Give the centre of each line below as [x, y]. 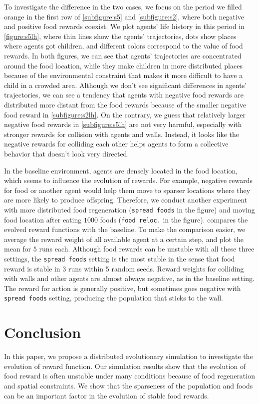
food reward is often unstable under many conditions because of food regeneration [129, 376]
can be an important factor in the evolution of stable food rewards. [107, 395]
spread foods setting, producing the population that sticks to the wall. [114, 298]
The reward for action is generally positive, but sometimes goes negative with [123, 288]
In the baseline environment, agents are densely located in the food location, [121, 170]
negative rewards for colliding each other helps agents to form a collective [116, 144]
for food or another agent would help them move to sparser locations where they [127, 190]
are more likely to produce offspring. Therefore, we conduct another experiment [126, 200]
